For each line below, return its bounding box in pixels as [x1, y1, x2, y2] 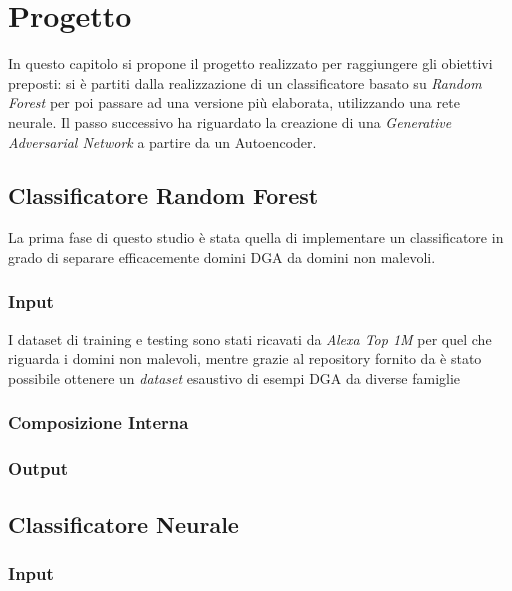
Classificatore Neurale [8, 508, 239, 539]
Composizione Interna [8, 410, 189, 435]
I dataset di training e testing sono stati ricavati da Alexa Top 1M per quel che [8, 328, 492, 349]
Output [8, 456, 69, 481]
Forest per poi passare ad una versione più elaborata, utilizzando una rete [8, 92, 460, 113]
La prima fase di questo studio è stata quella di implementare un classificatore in [8, 227, 504, 248]
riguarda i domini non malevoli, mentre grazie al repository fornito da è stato [8, 348, 482, 369]
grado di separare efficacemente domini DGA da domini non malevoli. [8, 246, 436, 267]
